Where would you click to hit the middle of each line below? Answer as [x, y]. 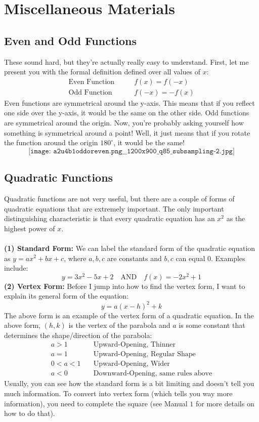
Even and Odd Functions [70, 40]
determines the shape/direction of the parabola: [78, 335]
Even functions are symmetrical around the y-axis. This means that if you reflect [129, 102]
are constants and [134, 258]
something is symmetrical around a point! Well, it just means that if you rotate [127, 132]
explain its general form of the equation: [66, 296]
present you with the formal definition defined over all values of [102, 72]
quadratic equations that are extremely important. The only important [114, 208]
